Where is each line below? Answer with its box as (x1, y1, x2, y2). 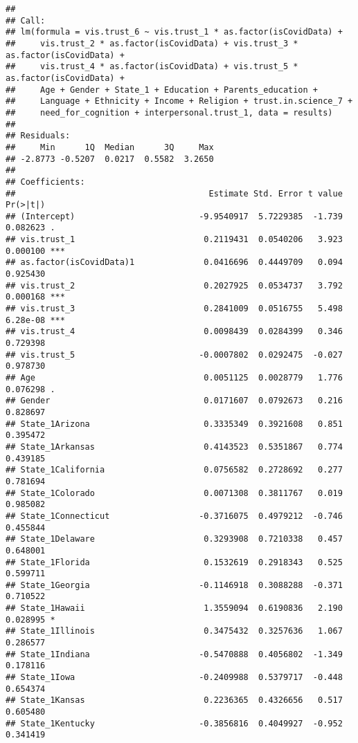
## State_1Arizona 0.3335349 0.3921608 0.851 (6, 419, 343, 429)
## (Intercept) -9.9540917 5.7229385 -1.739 (6, 211, 343, 221)
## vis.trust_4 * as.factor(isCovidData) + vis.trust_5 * (6, 62, 298, 72)
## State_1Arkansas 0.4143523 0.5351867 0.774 (6, 441, 343, 452)
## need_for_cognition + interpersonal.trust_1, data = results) (6, 107, 333, 118)
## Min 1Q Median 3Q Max (6, 142, 214, 152)
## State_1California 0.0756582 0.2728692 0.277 (6, 465, 343, 475)
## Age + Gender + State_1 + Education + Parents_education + (6, 84, 319, 95)
